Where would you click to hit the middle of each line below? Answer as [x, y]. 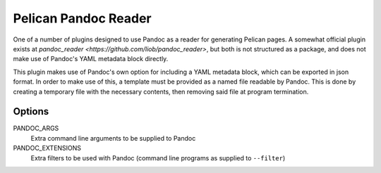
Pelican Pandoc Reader [82, 18]
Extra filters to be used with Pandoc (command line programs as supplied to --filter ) [158, 158]
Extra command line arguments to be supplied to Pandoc [113, 138]
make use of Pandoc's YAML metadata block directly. [91, 59]
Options [31, 111]
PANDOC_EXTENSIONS [47, 148]
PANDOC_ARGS [36, 128]
